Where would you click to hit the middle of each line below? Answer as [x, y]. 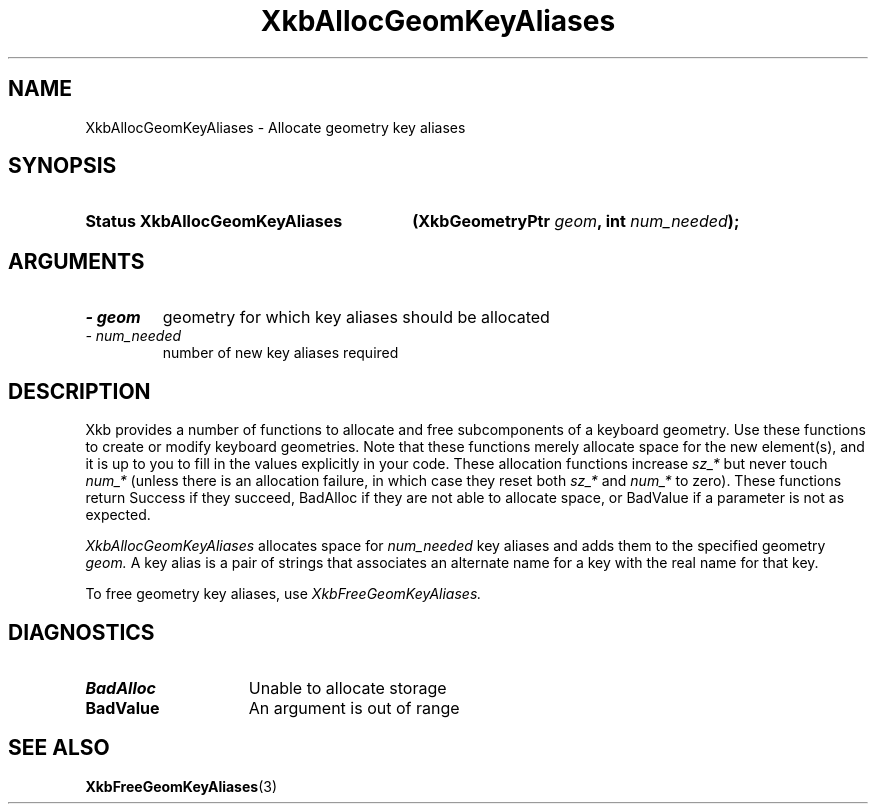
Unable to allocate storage [347, 687]
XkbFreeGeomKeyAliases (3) [181, 786]
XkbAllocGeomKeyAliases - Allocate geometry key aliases [275, 127]
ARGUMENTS [76, 261]
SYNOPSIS [62, 166]
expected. [118, 515]
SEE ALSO [59, 748]
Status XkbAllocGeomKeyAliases [214, 221]
